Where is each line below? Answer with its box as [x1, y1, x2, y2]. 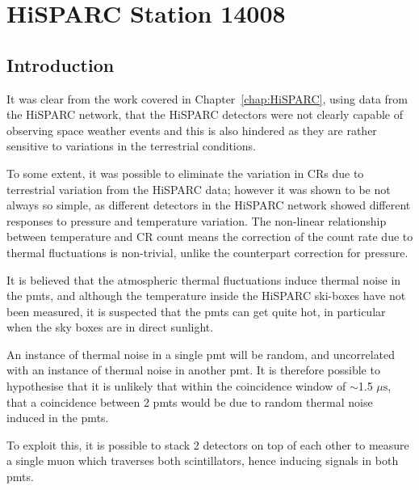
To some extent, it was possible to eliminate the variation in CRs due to [6, 164, 364, 181]
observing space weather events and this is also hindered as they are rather [6, 121, 377, 138]
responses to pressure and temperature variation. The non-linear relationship [6, 212, 387, 229]
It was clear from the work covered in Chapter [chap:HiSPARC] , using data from [6, 90, 409, 107]
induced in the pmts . [6, 409, 109, 426]
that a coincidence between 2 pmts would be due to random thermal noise [6, 393, 373, 410]
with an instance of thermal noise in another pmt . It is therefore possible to [6, 361, 380, 378]
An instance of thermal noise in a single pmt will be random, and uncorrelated [6, 345, 396, 362]
